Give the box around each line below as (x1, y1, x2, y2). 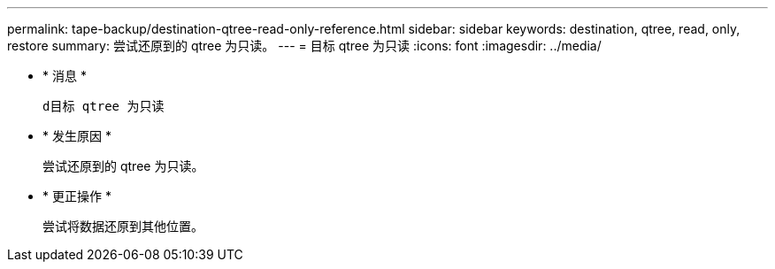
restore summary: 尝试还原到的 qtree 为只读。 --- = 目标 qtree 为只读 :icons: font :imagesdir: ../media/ (7, 38, 602, 53)
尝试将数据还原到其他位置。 (42, 219, 203, 234)
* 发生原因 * (42, 128, 111, 143)
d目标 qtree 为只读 (42, 99, 165, 113)
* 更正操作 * (42, 188, 111, 204)
